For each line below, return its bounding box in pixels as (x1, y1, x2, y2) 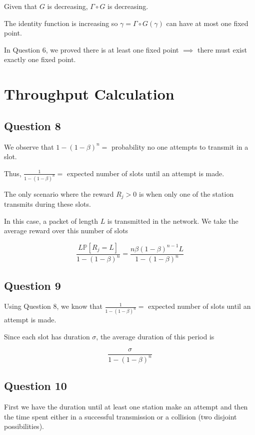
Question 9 (4, 277, 61, 293)
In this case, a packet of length (4, 215, 98, 226)
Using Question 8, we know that (4, 301, 102, 311)
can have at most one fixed (166, 18, 248, 28)
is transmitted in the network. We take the (107, 215, 238, 226)
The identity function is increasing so (4, 18, 118, 28)
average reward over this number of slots (4, 225, 128, 236)
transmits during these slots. (4, 199, 91, 209)
